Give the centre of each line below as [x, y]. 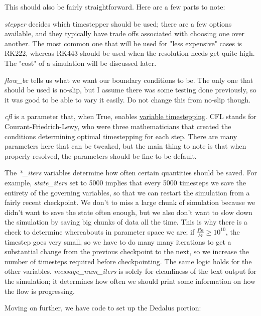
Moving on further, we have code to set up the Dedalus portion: [103, 308]
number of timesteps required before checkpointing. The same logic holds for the [128, 261]
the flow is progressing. [40, 291]
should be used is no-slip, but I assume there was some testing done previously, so [130, 90]
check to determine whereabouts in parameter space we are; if [100, 231]
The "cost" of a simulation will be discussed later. [81, 63]
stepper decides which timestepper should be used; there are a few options [118, 23]
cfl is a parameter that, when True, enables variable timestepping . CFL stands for [130, 116]
